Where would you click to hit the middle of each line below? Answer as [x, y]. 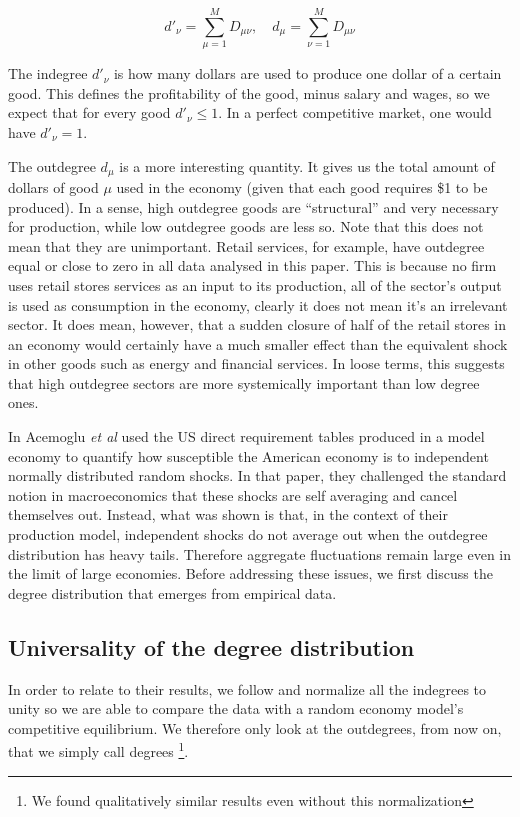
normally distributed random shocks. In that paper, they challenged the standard [257, 475]
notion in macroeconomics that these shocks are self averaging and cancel [233, 494]
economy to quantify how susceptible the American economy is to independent [248, 455]
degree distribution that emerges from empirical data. [172, 592]
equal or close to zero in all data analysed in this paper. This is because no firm [252, 265]
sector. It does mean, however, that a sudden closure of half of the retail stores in [257, 324]
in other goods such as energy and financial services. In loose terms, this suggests [256, 363]
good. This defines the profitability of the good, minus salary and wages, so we [249, 92]
